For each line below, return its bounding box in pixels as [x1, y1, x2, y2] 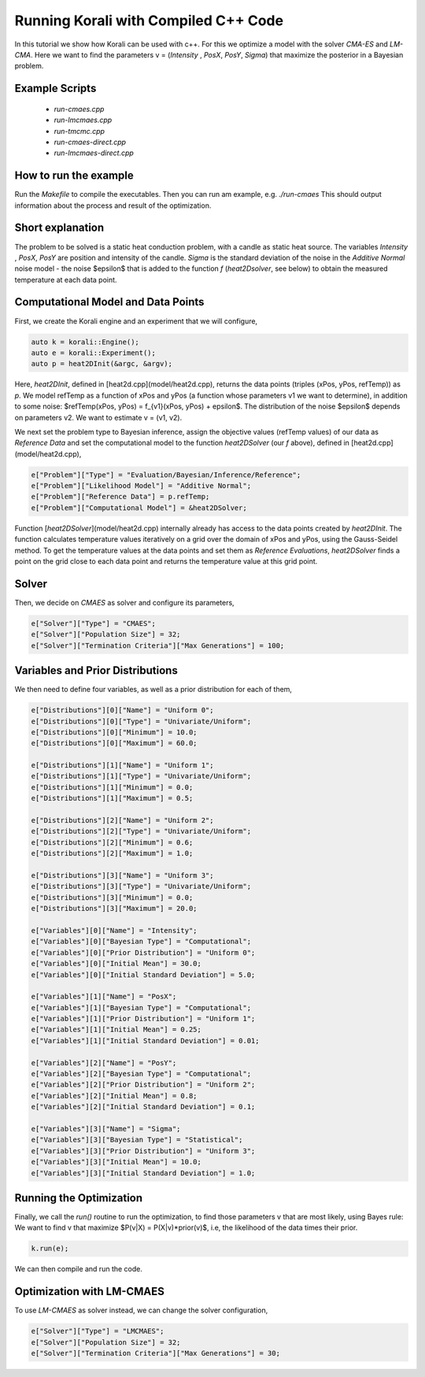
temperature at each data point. [14, 275, 117, 284]
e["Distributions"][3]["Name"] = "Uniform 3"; [31, 871, 214, 879]
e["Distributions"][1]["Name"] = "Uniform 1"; [31, 761, 214, 770]
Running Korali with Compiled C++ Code [14, 12, 283, 29]
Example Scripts [14, 82, 97, 95]
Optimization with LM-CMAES [14, 1285, 165, 1298]
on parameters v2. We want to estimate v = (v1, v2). [14, 413, 183, 422]
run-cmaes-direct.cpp [54, 137, 126, 146]
